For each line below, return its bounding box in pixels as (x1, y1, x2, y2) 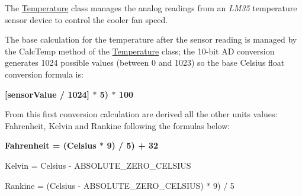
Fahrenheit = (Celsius (5, 139, 97, 152)
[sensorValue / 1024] (5, 88, 90, 100)
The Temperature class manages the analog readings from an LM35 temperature (5, 2, 297, 14)
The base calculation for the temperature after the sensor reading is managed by (5, 33, 297, 46)
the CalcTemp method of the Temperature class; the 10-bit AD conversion (5, 44, 275, 57)
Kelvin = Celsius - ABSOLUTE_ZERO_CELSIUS (5, 159, 191, 171)
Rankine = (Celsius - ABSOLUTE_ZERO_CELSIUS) (5, 179, 204, 191)
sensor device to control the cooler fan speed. (5, 13, 168, 25)
